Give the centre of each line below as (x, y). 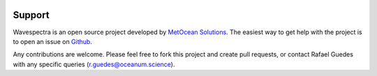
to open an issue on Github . (52, 41)
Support (31, 15)
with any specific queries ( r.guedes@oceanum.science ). (94, 64)
